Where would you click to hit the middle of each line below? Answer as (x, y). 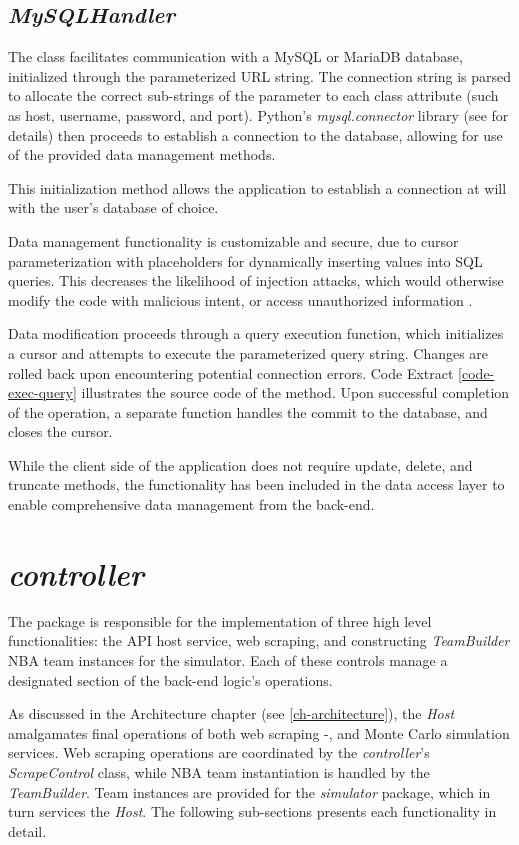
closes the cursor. (60, 431)
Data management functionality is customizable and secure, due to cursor (233, 240)
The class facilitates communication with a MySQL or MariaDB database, (235, 56)
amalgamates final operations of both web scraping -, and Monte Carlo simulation (259, 732)
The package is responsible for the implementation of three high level (220, 620)
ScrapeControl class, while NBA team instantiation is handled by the (219, 771)
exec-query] (42, 392)
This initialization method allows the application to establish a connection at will (257, 187)
